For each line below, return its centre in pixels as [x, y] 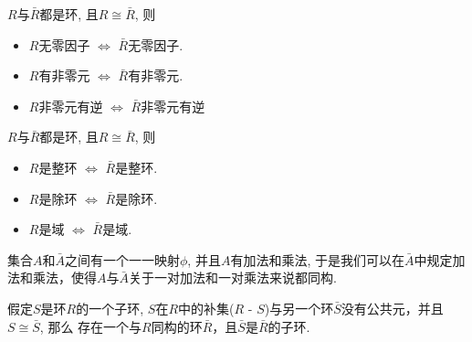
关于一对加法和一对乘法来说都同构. [233, 278]
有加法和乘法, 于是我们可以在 [317, 259]
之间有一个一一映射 [122, 259]
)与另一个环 [299, 308]
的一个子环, [110, 308]
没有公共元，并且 [392, 308]
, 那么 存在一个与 [91, 326]
